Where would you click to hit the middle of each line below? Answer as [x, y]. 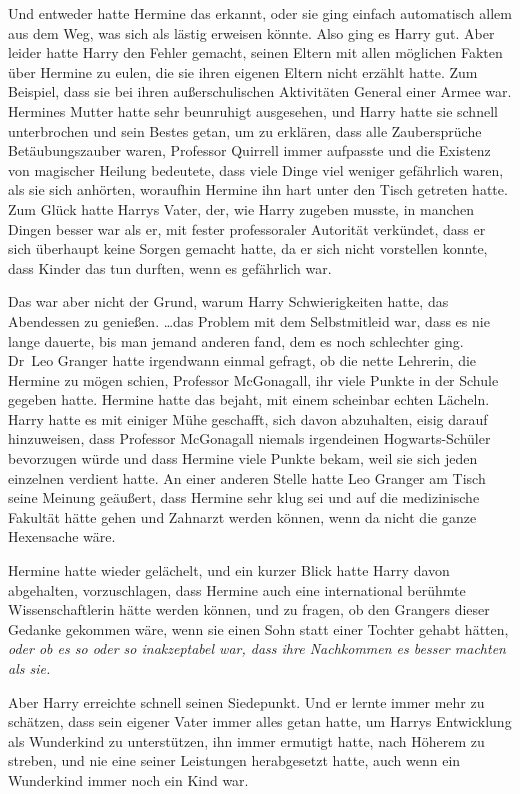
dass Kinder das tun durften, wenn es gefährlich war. [170, 267]
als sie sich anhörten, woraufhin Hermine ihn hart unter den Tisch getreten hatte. [258, 189]
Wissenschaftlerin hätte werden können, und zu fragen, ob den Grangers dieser [249, 609]
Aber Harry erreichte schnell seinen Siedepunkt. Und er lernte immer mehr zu [246, 701]
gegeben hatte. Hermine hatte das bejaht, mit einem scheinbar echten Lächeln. [249, 399]
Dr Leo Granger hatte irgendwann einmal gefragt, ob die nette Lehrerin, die [242, 360]
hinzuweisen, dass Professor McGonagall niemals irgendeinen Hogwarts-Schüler [249, 438]
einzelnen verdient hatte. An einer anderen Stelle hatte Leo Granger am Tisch [247, 477]
